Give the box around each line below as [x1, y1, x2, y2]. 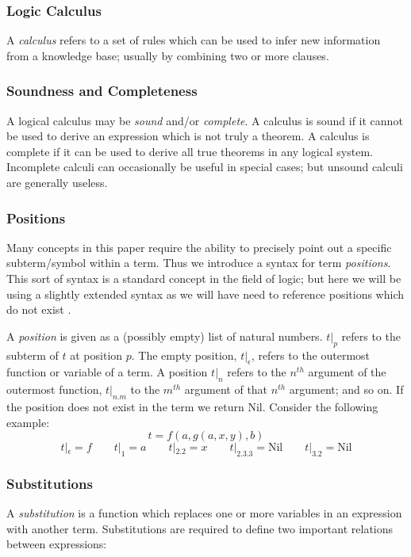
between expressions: [6, 536, 107, 552]
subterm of [6, 346, 59, 363]
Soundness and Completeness [6, 81, 198, 101]
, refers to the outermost [251, 346, 371, 363]
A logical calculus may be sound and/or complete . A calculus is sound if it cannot [6, 112, 403, 128]
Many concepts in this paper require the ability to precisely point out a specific [6, 238, 392, 255]
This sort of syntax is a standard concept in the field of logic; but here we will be [6, 270, 401, 286]
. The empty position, [131, 346, 237, 363]
